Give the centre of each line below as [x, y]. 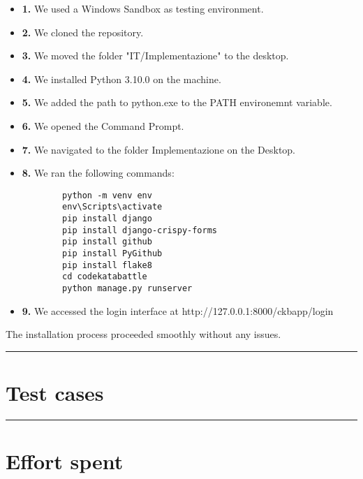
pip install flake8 [107, 265]
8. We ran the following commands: [98, 173]
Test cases [55, 393]
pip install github [107, 242]
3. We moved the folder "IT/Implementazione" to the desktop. [155, 56]
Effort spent [65, 461]
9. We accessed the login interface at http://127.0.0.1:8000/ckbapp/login [178, 310]
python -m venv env [107, 195]
